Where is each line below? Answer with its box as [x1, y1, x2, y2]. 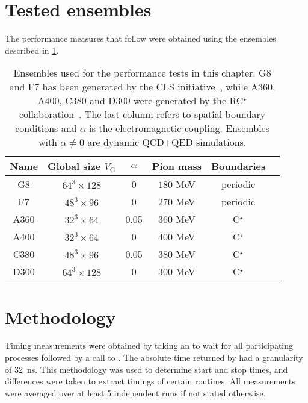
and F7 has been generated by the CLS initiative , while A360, [9, 80, 276, 94]
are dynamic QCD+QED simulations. [87, 135, 247, 149]
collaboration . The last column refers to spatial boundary [19, 107, 266, 122]
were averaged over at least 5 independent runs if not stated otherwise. [5, 386, 266, 399]
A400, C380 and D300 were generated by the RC [37, 93, 244, 108]
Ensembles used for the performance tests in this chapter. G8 [13, 66, 271, 80]
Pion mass [152, 159, 202, 173]
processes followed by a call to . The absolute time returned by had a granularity [5, 351, 303, 364]
